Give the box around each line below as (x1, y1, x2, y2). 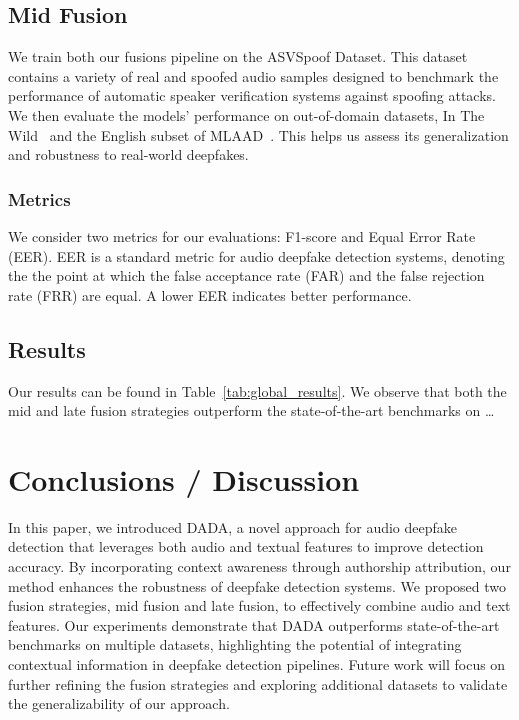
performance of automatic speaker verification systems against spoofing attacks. (8, 85, 496, 106)
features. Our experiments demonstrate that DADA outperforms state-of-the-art (8, 614, 500, 635)
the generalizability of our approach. (8, 693, 230, 714)
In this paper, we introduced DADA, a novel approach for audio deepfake (8, 516, 458, 537)
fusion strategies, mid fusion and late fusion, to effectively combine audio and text (8, 595, 511, 616)
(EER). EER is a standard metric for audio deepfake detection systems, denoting (8, 245, 505, 266)
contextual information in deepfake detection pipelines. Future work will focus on (8, 654, 506, 675)
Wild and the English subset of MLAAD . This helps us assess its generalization (8, 124, 509, 145)
